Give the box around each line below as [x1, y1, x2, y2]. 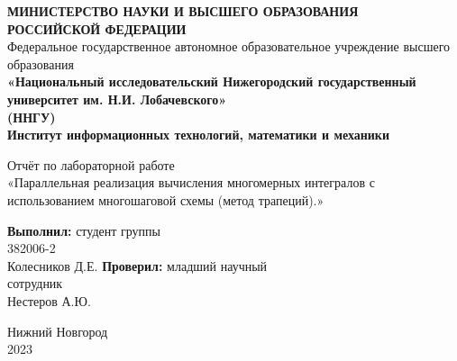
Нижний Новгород [7, 321, 108, 340]
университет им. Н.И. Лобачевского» [7, 89, 227, 108]
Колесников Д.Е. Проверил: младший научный [7, 256, 268, 275]
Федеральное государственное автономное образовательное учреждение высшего [7, 37, 451, 56]
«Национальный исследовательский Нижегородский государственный [7, 72, 416, 91]
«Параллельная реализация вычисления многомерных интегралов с [7, 173, 375, 192]
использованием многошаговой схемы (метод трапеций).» [7, 190, 324, 209]
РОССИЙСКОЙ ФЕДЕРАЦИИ [7, 19, 187, 38]
